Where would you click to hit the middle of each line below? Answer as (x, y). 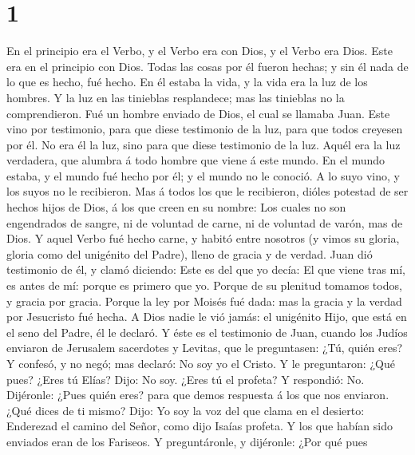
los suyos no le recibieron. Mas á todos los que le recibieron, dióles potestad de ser (207, 191)
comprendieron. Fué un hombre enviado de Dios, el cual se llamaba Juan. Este (198, 113)
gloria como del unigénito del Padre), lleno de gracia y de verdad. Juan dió (190, 253)
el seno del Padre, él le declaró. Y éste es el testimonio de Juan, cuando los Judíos (207, 332)
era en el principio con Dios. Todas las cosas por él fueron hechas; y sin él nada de (207, 66)
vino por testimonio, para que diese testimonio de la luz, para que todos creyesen (205, 129)
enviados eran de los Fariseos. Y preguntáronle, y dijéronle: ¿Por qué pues (187, 441)
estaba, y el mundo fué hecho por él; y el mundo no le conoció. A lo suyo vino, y (203, 175)
